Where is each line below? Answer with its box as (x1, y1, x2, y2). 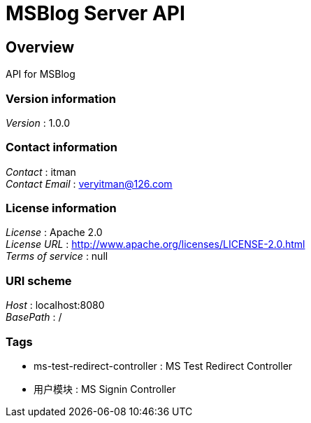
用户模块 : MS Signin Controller (34, 382, 176, 395)
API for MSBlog (6, 68, 75, 81)
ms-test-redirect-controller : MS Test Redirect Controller (34, 359, 293, 372)
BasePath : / (6, 311, 62, 324)
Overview (6, 38, 75, 56)
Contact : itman (6, 165, 76, 178)
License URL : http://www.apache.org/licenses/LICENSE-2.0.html (6, 238, 305, 251)
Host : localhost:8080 (6, 299, 105, 312)
